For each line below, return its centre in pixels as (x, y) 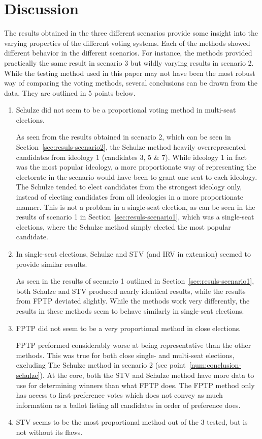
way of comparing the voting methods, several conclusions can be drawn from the (131, 83)
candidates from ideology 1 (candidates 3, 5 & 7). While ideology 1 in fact (131, 157)
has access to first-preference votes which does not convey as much (119, 395)
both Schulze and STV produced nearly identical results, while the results (131, 291)
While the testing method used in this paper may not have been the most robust (130, 73)
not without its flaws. (49, 432)
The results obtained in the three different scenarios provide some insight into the (131, 33)
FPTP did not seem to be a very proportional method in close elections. (128, 328)
